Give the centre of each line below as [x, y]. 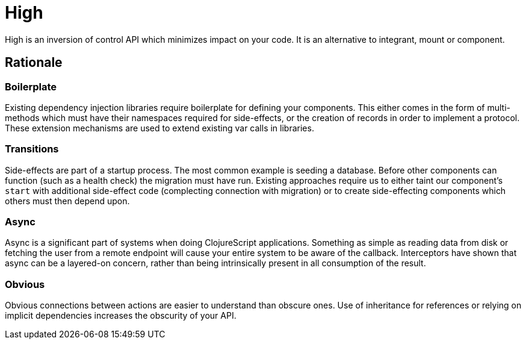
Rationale [34, 63]
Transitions [32, 149]
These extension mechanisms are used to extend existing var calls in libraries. [159, 128]
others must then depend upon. [67, 201]
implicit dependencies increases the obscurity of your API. [121, 316]
